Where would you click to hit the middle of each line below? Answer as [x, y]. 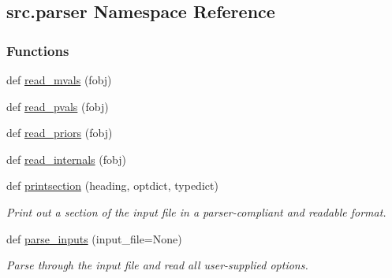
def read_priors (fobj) [60, 133]
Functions [38, 50]
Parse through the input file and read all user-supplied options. [157, 265]
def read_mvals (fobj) [59, 80]
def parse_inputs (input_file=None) [94, 238]
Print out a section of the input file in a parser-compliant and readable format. [196, 211]
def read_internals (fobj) [66, 159]
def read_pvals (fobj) [58, 106]
